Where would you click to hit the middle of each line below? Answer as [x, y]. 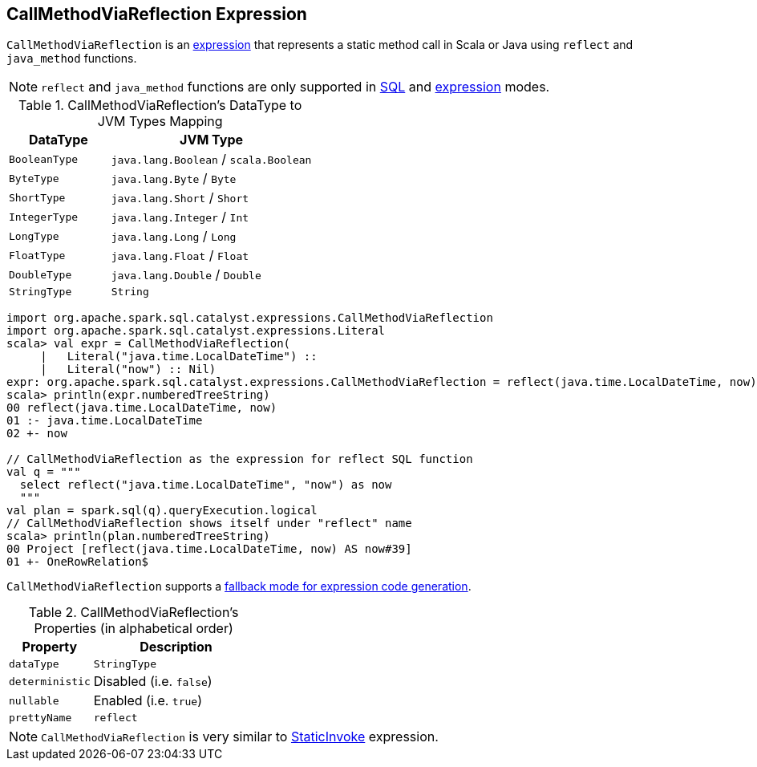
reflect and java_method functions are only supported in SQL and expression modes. [296, 87]
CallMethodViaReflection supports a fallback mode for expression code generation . [239, 586]
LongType [34, 236]
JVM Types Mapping [160, 122]
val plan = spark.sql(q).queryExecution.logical [162, 511]
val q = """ [44, 472]
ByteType [34, 178]
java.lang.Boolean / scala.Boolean [211, 159]
